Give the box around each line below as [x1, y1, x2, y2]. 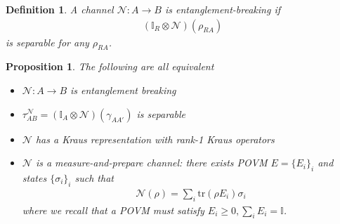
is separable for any [6, 34, 89, 49]
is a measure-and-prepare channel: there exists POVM [35, 155, 268, 170]
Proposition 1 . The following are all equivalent [6, 59, 214, 74]
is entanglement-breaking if [164, 2, 281, 16]
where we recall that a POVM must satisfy [22, 202, 204, 217]
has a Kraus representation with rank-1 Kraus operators [35, 131, 275, 146]
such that [74, 171, 114, 185]
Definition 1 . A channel [6, 2, 114, 16]
